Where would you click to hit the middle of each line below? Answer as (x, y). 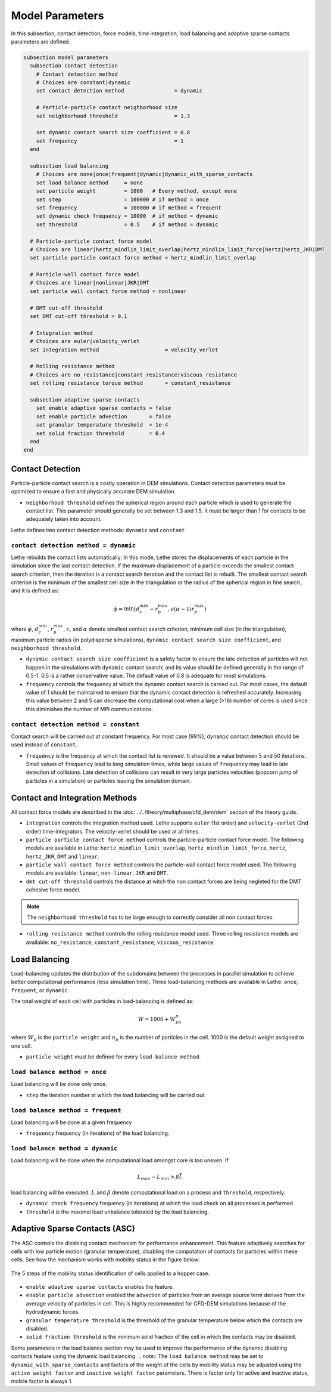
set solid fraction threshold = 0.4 (100, 433)
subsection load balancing (69, 166)
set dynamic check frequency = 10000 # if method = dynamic (127, 216)
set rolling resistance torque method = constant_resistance (130, 383)
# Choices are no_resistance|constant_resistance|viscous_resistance (134, 375)
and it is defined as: (35, 591)
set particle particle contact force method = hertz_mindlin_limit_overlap (143, 258)
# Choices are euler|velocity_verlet (85, 341)
